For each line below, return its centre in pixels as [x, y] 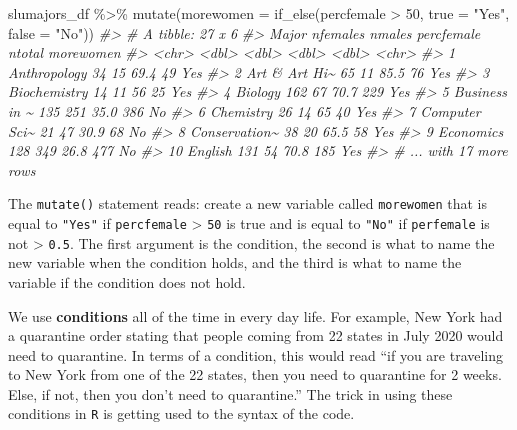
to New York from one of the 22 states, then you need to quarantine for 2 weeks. [255, 374]
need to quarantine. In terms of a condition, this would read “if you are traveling [256, 354]
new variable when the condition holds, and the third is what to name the [235, 262]
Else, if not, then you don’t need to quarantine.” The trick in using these [230, 393]
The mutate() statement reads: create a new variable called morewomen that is [248, 203]
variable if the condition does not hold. [127, 281]
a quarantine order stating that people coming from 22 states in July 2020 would [256, 335]
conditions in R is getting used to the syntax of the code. [181, 413]
